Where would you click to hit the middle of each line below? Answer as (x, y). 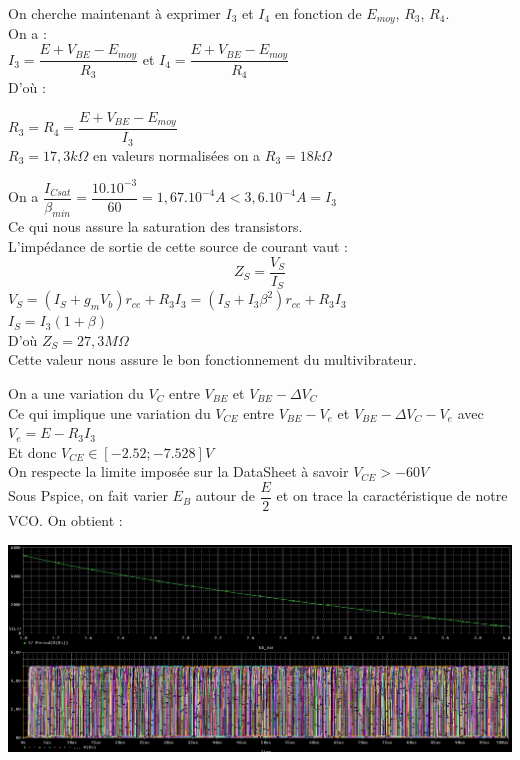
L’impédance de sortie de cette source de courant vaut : (178, 246)
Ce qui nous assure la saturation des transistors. (155, 226)
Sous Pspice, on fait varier (88, 495)
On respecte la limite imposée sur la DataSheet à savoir (178, 471)
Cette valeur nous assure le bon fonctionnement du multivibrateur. (212, 359)
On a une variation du (76, 392)
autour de (225, 495)
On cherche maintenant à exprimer (114, 13)
